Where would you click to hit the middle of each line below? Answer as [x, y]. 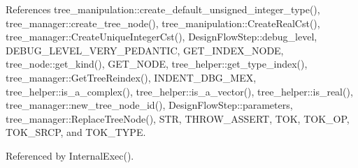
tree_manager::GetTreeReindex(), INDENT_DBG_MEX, [131, 77]
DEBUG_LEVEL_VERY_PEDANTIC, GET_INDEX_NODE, [145, 50]
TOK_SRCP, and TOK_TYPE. [76, 132]
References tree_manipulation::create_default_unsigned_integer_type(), [163, 9]
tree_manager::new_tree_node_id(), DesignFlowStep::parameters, [149, 105]
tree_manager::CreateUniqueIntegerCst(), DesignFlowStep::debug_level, [162, 37]
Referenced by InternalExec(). [70, 155]
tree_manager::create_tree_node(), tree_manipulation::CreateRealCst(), [163, 23]
